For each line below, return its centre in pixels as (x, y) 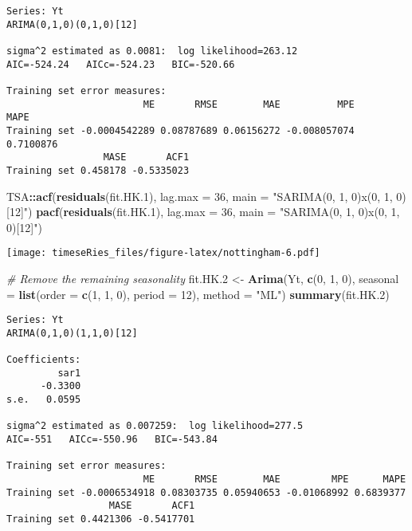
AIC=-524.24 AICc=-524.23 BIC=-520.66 (121, 64)
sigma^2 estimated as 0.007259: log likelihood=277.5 (155, 426)
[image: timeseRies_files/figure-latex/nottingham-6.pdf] (163, 253)
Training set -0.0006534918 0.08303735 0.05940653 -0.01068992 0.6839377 (206, 492)
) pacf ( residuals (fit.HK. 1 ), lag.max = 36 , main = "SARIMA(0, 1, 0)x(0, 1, (214, 212)
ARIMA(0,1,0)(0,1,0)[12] (72, 24)
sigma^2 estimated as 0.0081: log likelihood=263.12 (152, 51)
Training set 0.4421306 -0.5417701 (101, 519)
